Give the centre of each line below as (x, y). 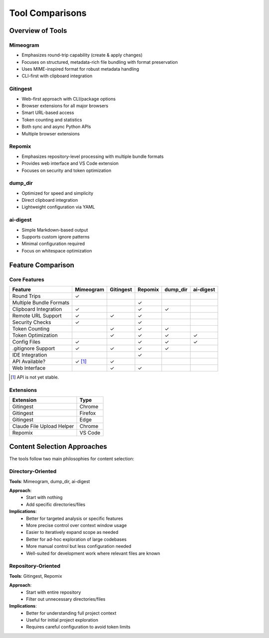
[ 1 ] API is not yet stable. (35, 377)
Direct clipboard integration (50, 200)
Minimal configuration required (53, 244)
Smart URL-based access (48, 113)
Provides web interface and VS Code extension (70, 163)
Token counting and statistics (52, 120)
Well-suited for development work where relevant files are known (93, 553)
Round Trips (26, 296)
